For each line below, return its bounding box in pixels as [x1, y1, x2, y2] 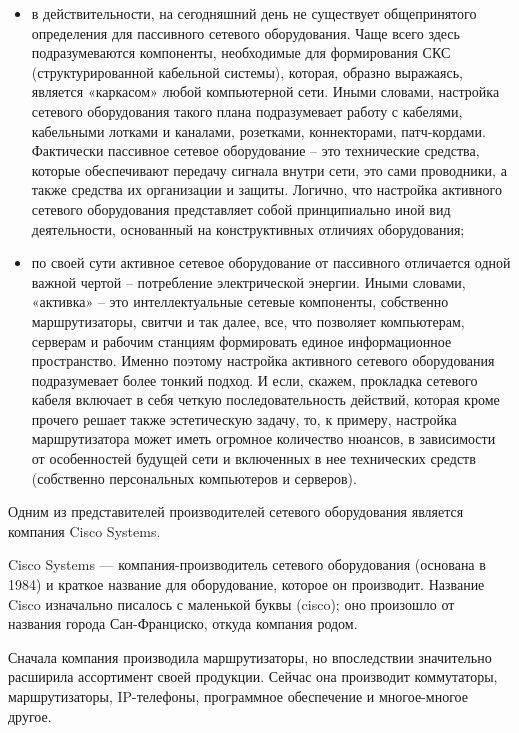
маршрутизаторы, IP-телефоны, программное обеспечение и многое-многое [8, 686, 468, 706]
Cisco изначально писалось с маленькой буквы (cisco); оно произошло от [8, 593, 455, 614]
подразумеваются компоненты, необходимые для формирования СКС [31, 42, 451, 63]
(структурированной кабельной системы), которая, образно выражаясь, [31, 61, 463, 82]
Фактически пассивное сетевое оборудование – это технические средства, [31, 140, 480, 161]
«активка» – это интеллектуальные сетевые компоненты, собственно [31, 291, 449, 312]
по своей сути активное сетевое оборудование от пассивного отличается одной [31, 252, 511, 273]
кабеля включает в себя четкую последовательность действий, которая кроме [31, 389, 500, 410]
